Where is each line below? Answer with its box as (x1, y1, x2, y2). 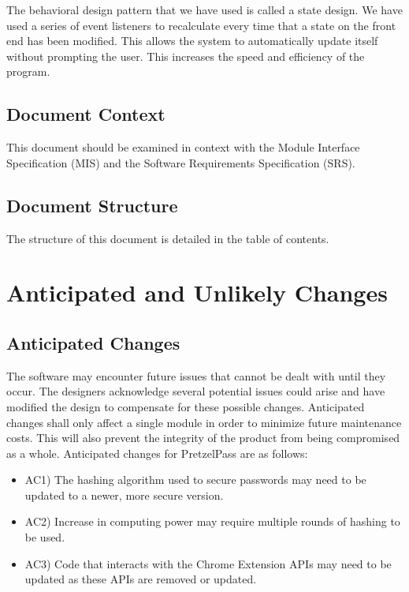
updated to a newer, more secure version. (24, 486, 224, 503)
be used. (24, 529, 65, 545)
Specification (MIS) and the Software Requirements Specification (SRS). (6, 154, 355, 170)
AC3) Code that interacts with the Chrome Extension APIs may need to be (24, 555, 392, 571)
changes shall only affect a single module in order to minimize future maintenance (6, 414, 402, 430)
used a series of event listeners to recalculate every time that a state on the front (6, 17, 396, 33)
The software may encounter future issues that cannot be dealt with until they (6, 367, 386, 384)
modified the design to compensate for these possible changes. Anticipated (6, 398, 365, 414)
